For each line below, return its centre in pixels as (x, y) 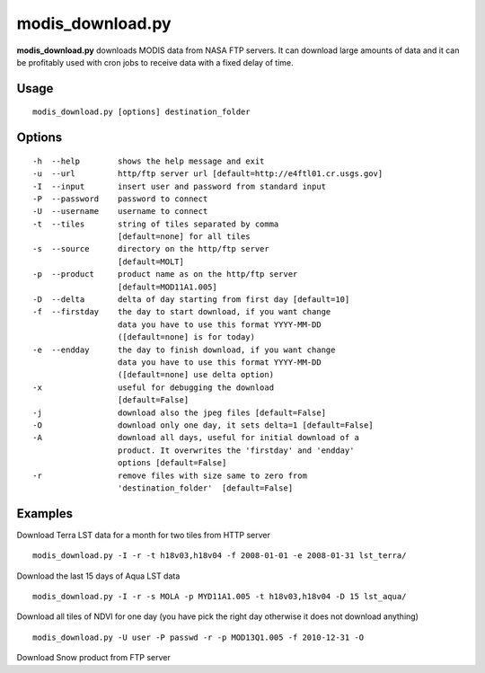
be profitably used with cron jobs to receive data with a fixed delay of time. (155, 62)
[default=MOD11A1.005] (167, 287)
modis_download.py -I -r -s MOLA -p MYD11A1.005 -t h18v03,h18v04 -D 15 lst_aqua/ (220, 596)
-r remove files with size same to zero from (170, 475)
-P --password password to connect (120, 199)
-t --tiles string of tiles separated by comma (156, 224)
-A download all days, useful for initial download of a (196, 438)
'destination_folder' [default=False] (205, 488)
